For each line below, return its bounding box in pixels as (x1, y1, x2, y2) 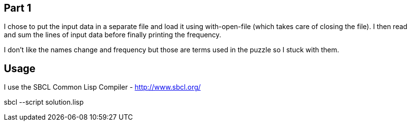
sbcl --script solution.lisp (4, 98, 84, 107)
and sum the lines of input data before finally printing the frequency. (4, 31, 221, 39)
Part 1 (4, 2, 32, 14)
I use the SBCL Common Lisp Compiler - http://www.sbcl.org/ (4, 83, 201, 92)
